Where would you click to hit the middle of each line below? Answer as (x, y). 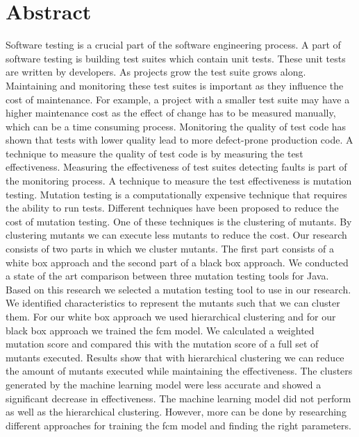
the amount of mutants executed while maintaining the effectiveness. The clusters (179, 371)
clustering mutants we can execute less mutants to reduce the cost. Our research (176, 235)
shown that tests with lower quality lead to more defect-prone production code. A (179, 140)
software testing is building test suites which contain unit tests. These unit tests (176, 58)
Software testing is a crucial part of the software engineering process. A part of (173, 45)
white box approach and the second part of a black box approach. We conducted (177, 262)
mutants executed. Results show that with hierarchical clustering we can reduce (175, 357)
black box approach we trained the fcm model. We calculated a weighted (160, 330)
